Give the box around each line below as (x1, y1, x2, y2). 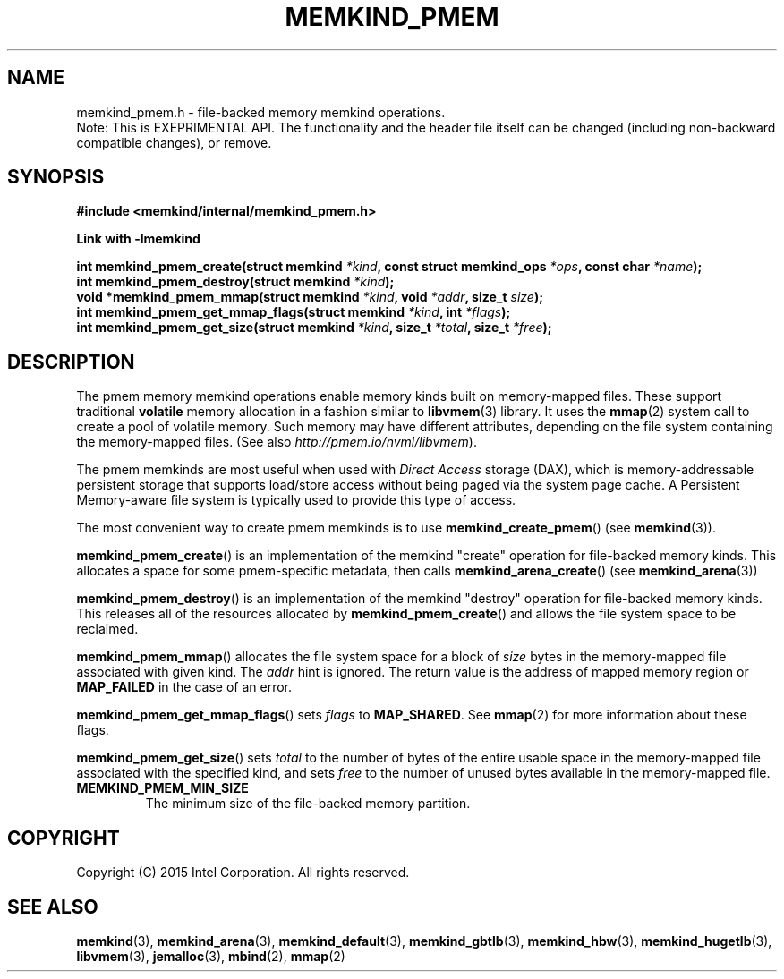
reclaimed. (76, 621, 139, 637)
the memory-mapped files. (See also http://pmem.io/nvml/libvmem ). (76, 434, 477, 450)
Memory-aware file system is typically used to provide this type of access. (76, 492, 516, 508)
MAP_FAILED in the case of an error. (76, 679, 293, 695)
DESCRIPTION (7, 350, 135, 373)
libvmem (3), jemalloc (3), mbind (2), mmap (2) (76, 948, 345, 964)
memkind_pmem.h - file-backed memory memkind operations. (76, 104, 446, 120)
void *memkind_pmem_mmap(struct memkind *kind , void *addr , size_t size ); (76, 289, 543, 305)
